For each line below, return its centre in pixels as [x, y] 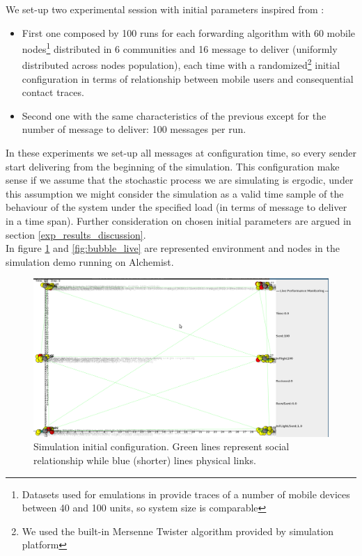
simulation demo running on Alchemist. [90, 261]
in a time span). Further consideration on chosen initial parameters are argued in [179, 221]
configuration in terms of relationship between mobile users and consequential [188, 78]
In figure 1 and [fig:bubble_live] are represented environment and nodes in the [173, 248]
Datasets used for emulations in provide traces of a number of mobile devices [186, 494]
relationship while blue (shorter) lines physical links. [145, 460]
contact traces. [53, 92]
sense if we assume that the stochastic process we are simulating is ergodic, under [180, 180]
